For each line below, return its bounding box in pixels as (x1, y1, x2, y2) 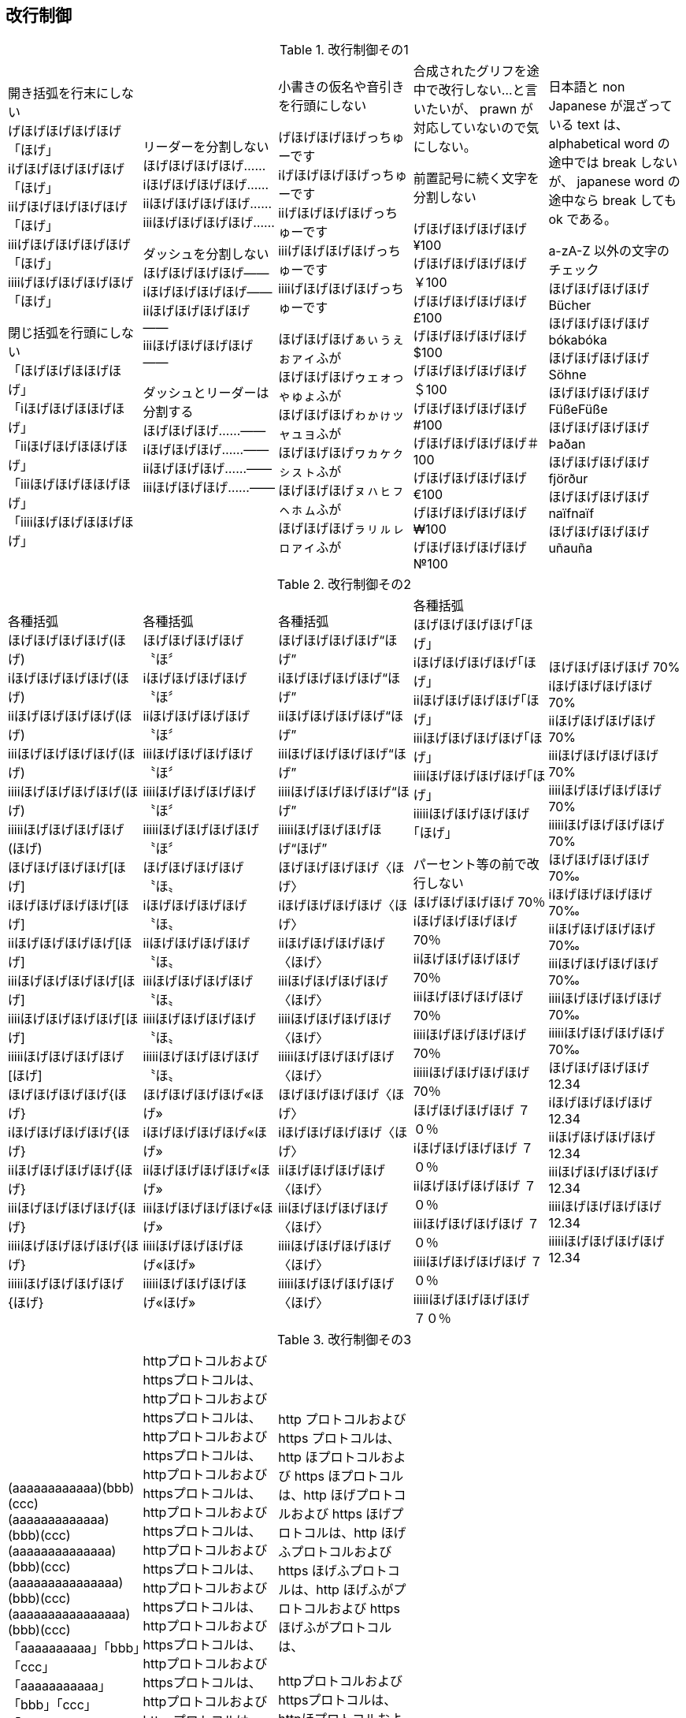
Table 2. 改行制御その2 (276, 576, 412, 593)
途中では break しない (548, 155, 678, 171)
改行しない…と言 (438, 82, 538, 99)
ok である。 (548, 211, 617, 228)
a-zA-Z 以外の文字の (548, 243, 669, 259)
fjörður (548, 471, 588, 487)
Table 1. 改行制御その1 (280, 42, 409, 58)
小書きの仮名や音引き (278, 79, 405, 95)
